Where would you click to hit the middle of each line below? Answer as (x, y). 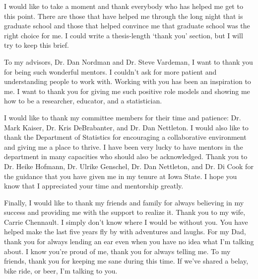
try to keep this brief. (36, 45)
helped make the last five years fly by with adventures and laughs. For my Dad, (125, 232)
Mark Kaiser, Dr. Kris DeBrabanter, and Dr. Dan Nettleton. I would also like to (126, 127)
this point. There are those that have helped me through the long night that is (124, 16)
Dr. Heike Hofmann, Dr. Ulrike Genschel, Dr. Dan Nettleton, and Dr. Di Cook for (129, 166)
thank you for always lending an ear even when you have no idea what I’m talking (129, 241)
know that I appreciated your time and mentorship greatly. (94, 186)
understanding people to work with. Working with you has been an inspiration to (128, 81)
